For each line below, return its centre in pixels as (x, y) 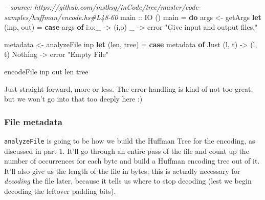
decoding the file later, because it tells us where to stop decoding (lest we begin (128, 181)
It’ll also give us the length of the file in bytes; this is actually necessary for (122, 171)
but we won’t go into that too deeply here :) (73, 99)
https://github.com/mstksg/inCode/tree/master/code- (118, 7)
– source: (18, 7)
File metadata (33, 121)
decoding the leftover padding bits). (60, 191)
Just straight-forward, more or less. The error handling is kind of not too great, (129, 88)
